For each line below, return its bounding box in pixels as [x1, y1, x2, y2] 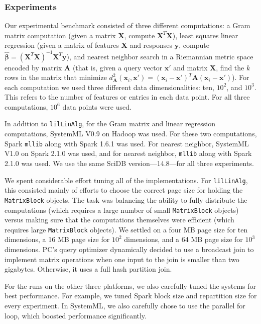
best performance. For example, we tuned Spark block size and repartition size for [5, 290, 257, 301]
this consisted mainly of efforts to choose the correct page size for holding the [5, 185, 243, 195]
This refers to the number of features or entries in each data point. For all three [5, 92, 250, 102]
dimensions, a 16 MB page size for [5, 234, 110, 245]
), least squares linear [172, 30, 238, 40]
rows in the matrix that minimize [5, 72, 107, 83]
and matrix [173, 62, 208, 72]
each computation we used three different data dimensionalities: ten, [5, 82, 214, 92]
